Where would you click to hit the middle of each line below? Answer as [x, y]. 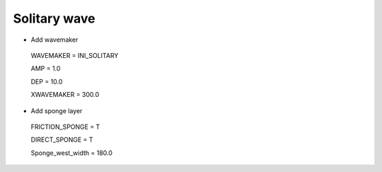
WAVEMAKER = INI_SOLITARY [75, 55]
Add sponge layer [57, 110]
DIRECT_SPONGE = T [62, 140]
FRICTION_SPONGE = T [65, 127]
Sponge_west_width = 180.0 [72, 153]
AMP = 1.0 [46, 69]
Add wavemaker [54, 40]
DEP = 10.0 [47, 81]
